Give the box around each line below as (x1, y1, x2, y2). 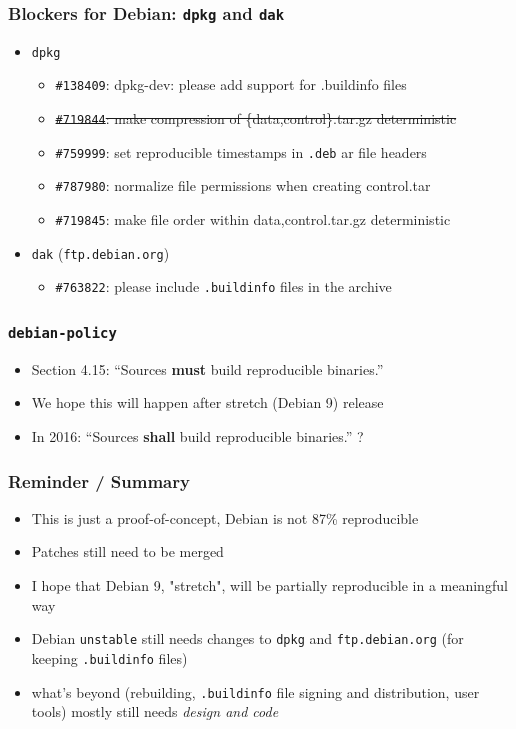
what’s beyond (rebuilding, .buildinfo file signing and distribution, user (31, 681, 480, 702)
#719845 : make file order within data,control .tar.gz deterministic (55, 209, 451, 230)
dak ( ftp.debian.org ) (31, 242, 170, 263)
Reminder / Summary (8, 468, 190, 493)
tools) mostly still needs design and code (31, 701, 279, 722)
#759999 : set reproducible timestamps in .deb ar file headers (55, 141, 427, 162)
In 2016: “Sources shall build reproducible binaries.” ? (31, 426, 364, 446)
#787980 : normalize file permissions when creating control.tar (55, 175, 431, 196)
